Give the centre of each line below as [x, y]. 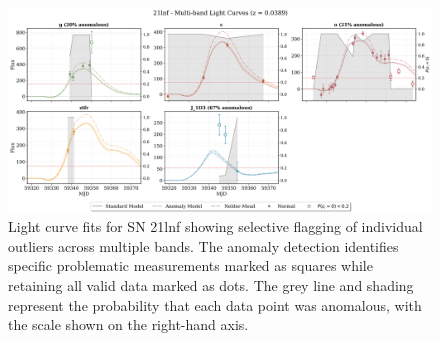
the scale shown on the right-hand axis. [128, 324]
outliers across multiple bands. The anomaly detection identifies [203, 245]
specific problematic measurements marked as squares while [190, 265]
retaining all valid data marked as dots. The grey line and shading [211, 284]
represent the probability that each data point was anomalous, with [215, 304]
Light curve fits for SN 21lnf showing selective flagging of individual [215, 226]
